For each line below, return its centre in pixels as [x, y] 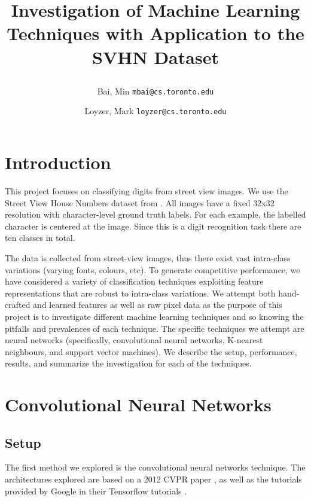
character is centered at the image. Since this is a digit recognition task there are [153, 226]
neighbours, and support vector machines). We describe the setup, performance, [151, 351]
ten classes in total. [40, 238]
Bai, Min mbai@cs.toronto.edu [155, 91]
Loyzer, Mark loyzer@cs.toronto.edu [155, 111]
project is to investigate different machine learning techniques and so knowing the [154, 316]
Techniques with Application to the [155, 33]
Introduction [58, 162]
